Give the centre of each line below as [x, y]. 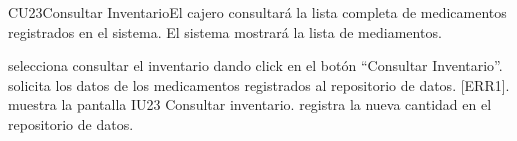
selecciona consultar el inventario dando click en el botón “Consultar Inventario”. [255, 65]
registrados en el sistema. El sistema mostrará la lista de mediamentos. [225, 31]
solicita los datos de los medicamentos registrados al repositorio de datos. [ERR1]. [259, 84]
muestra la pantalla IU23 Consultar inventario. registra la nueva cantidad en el [250, 104]
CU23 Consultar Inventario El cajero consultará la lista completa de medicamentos [257, 12]
